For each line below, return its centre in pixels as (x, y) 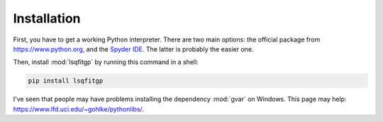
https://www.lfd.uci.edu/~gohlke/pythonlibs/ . (79, 109)
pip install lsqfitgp (66, 81)
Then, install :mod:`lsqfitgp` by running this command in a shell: (106, 62)
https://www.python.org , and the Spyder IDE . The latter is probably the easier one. (133, 49)
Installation (47, 18)
